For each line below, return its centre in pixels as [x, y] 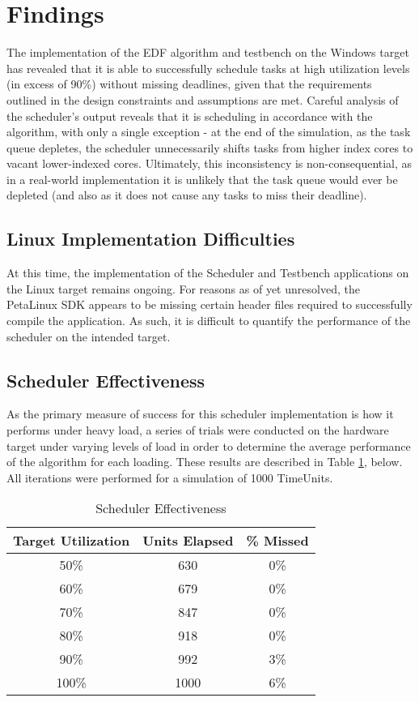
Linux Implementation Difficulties [151, 239]
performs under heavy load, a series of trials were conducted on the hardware [198, 430]
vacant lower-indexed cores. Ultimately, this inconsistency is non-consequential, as [209, 163]
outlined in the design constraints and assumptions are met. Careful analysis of [203, 99]
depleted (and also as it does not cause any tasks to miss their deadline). [187, 195]
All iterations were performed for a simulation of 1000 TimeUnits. [170, 477]
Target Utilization [72, 541]
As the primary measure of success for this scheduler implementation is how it [200, 414]
